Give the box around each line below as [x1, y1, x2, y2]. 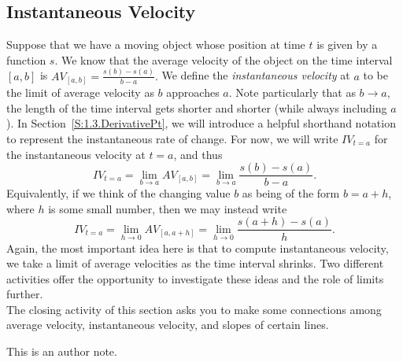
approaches [166, 84, 220, 101]
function [6, 51, 46, 68]
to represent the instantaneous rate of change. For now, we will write [6, 131, 338, 146]
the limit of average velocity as [6, 84, 154, 101]
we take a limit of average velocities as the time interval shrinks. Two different [6, 255, 384, 271]
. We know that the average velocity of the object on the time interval [54, 51, 393, 68]
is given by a [316, 36, 378, 53]
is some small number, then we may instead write [48, 200, 287, 216]
